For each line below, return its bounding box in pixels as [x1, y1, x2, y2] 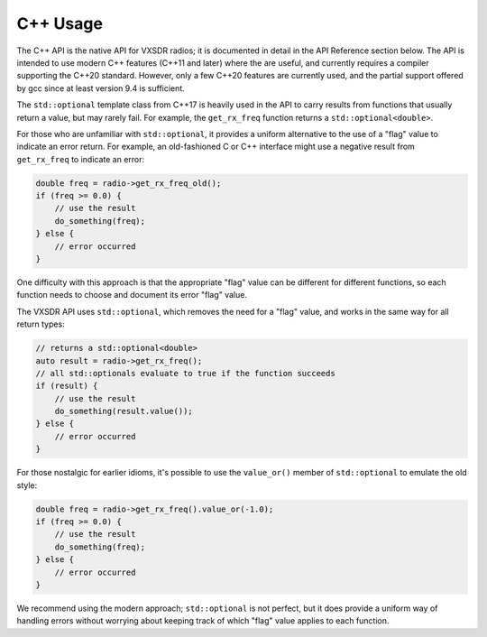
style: [16, 479, 38, 491]
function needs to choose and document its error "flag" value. [16, 290, 248, 300]
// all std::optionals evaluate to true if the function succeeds [35, 368, 335, 378]
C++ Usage [16, 14, 104, 33]
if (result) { [35, 381, 98, 392]
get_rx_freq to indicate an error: [16, 153, 145, 164]
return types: [16, 318, 65, 329]
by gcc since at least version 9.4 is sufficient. [16, 82, 185, 94]
